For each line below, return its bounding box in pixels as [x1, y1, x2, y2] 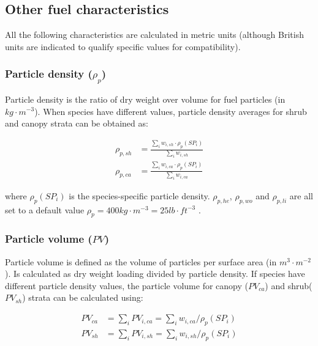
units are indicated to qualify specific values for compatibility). [5, 40, 241, 53]
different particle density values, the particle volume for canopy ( [5, 279, 248, 292]
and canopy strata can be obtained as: [5, 117, 148, 130]
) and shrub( [265, 279, 312, 292]
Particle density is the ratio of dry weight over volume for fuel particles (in [5, 92, 286, 105]
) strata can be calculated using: [22, 291, 143, 304]
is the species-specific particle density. [69, 189, 210, 202]
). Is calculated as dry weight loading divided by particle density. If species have [5, 267, 305, 280]
